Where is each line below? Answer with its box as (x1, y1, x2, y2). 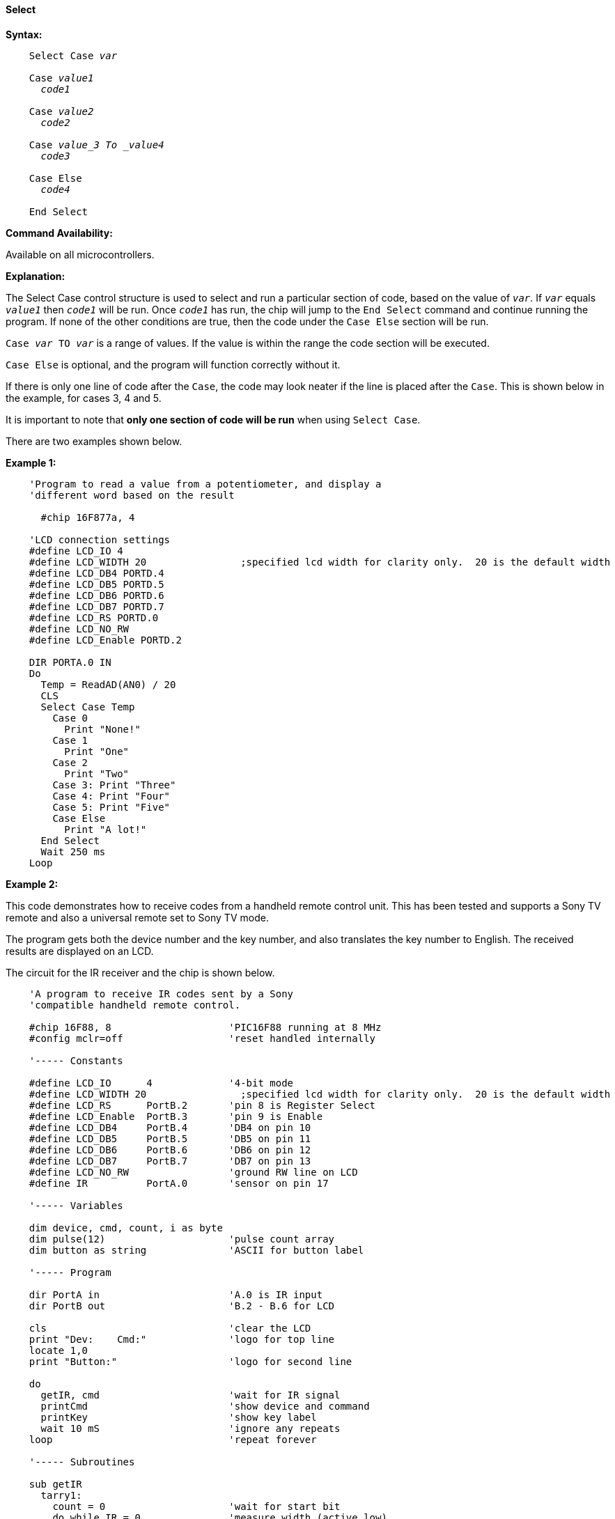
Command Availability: (6, 226, 113, 239)
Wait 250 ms (40, 846, 106, 857)
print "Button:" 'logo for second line (29, 1355, 352, 1367)
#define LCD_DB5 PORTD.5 (29, 578, 164, 590)
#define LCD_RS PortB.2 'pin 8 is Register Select (29, 1099, 376, 1111)
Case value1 (29, 72, 94, 84)
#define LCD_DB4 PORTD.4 (29, 567, 164, 579)
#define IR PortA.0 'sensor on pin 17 (29, 1177, 329, 1189)
